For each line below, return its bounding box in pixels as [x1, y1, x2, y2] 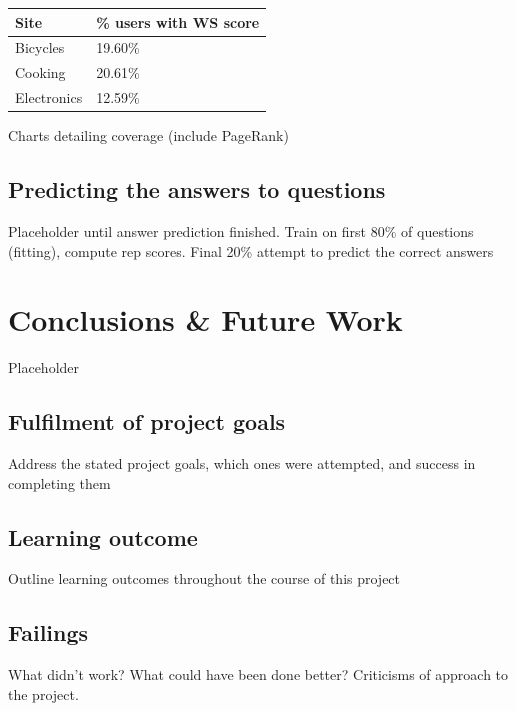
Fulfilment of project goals [8, 406, 286, 437]
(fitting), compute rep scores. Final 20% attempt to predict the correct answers [8, 240, 494, 261]
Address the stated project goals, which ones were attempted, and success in [8, 453, 476, 474]
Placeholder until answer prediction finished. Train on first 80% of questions [8, 220, 474, 241]
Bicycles [15, 37, 65, 58]
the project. [8, 683, 79, 704]
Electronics [15, 87, 83, 108]
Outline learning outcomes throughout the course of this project [8, 568, 401, 589]
